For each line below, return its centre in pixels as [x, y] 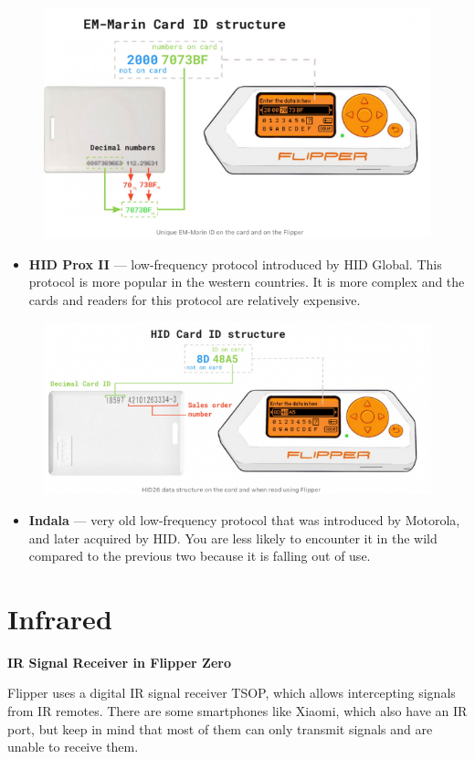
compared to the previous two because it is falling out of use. [200, 556]
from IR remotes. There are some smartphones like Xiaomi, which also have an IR [237, 711]
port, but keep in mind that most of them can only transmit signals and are [220, 728]
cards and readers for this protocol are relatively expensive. [195, 300]
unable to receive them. [73, 747]
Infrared [60, 618]
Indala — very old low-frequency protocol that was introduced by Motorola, [244, 519]
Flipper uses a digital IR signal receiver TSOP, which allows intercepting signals [232, 693]
